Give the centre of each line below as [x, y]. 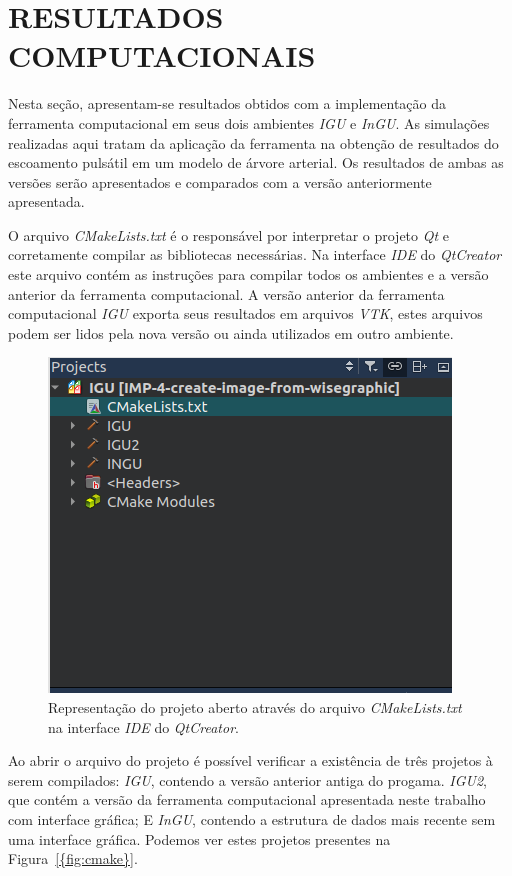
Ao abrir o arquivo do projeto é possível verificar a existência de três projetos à [250, 760]
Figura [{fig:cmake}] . [73, 858]
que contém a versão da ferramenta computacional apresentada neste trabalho [247, 799]
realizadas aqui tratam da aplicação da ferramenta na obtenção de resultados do [253, 142]
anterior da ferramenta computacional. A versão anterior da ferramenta [226, 293]
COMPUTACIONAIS [162, 55]
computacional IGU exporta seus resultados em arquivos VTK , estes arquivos [245, 313]
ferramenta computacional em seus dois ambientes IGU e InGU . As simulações [249, 122]
